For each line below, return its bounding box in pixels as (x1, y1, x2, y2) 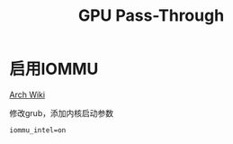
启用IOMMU (9, 59, 99, 79)
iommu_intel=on (9, 125, 67, 135)
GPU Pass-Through (77, 5, 225, 26)
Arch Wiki (9, 89, 46, 100)
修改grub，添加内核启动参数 (9, 107, 114, 118)
